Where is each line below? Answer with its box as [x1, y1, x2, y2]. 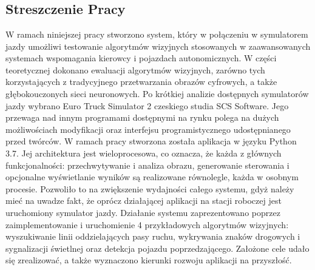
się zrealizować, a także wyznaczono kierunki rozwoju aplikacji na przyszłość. [5, 254, 292, 266]
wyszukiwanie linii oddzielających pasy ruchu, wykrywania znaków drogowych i [5, 230, 300, 243]
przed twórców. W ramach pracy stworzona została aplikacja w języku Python [5, 135, 297, 147]
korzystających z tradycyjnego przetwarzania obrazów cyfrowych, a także [5, 75, 277, 88]
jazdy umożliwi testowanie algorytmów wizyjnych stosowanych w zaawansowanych [5, 39, 311, 52]
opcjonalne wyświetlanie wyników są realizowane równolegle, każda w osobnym [5, 170, 299, 183]
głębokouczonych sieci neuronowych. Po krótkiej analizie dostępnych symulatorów [5, 87, 309, 100]
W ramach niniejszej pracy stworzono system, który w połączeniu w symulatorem [5, 28, 308, 40]
